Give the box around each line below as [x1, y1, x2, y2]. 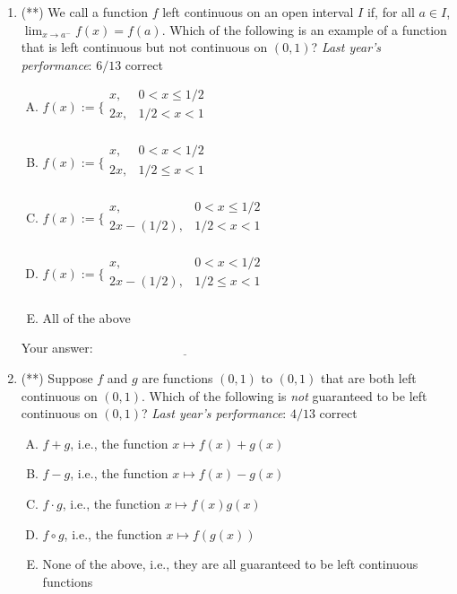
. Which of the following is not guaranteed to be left [142, 386, 427, 405]
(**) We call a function [21, 3, 148, 21]
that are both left [321, 368, 417, 387]
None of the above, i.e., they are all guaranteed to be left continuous [42, 555, 418, 573]
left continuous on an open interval [162, 3, 354, 21]
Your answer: [21, 338, 93, 357]
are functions [142, 368, 213, 387]
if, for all [366, 3, 415, 21]
